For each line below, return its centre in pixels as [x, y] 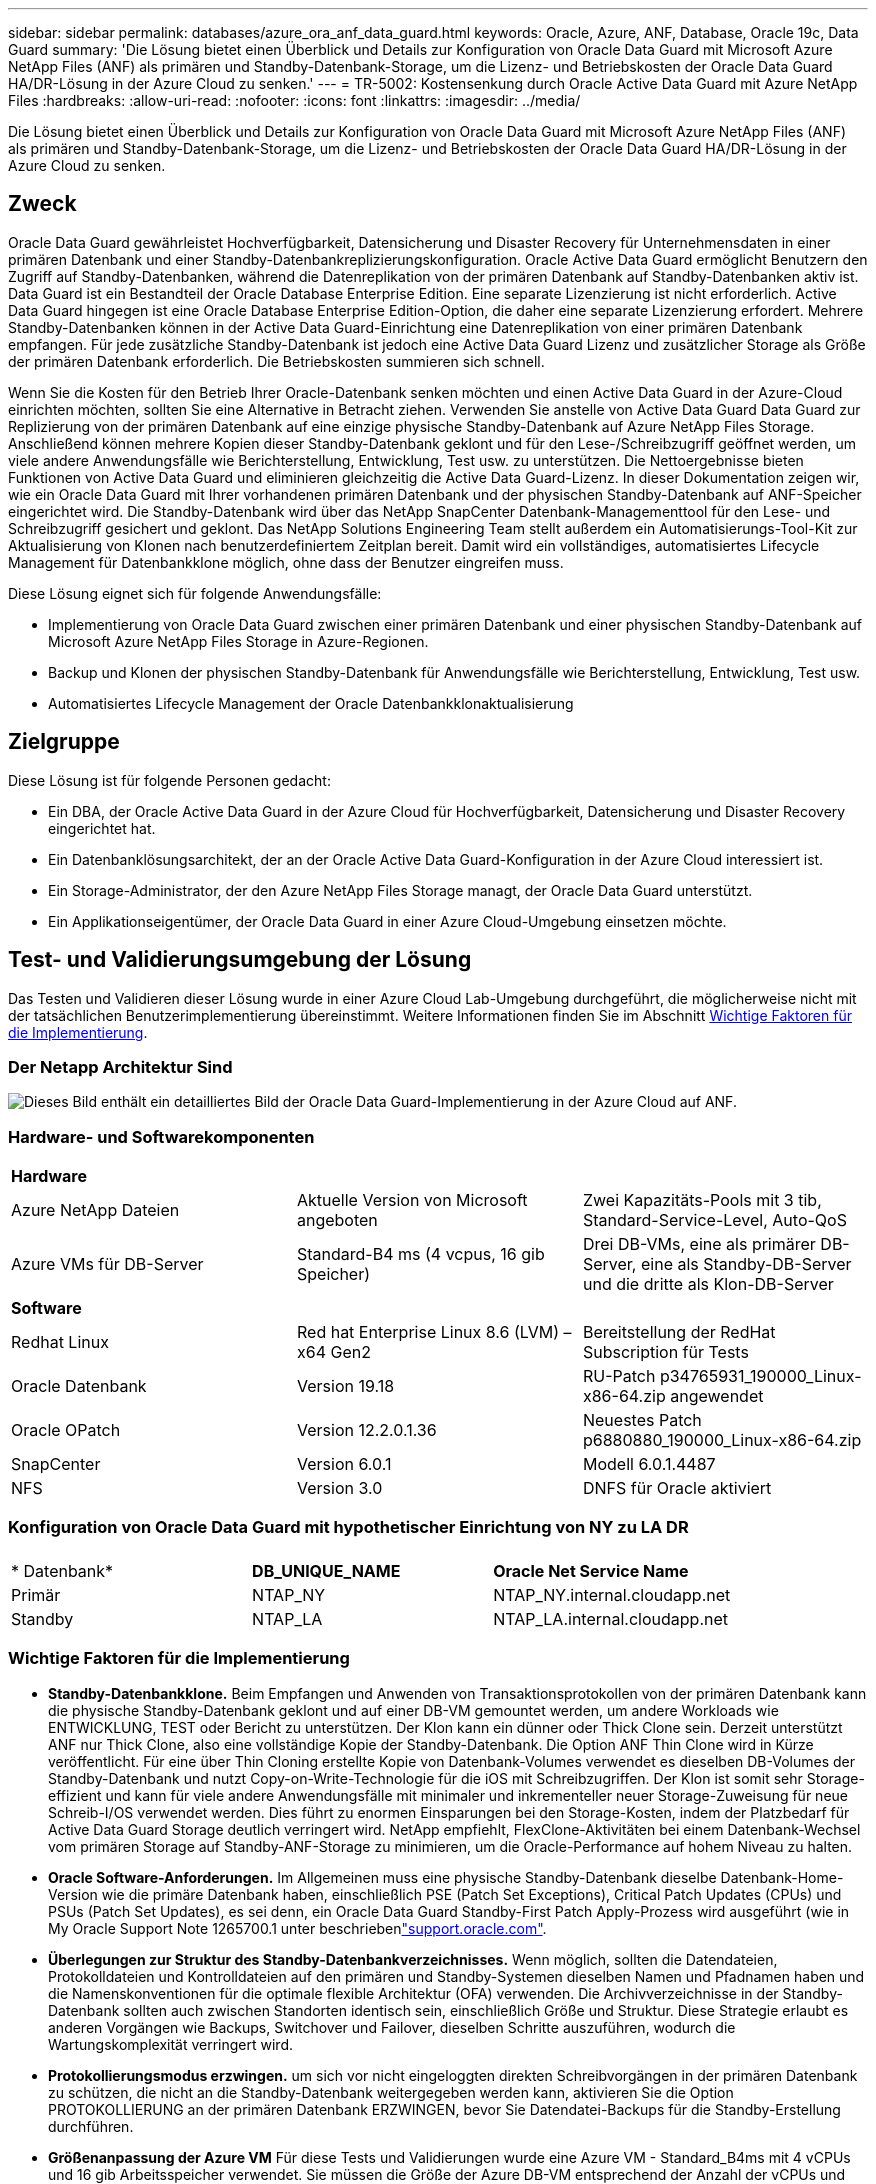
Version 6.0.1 [344, 1464]
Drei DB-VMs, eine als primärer [699, 1244]
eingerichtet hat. [102, 828]
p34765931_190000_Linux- [760, 1376]
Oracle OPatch [66, 1430]
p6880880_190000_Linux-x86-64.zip [722, 1440]
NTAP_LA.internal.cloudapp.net [610, 1618]
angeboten [337, 1220]
